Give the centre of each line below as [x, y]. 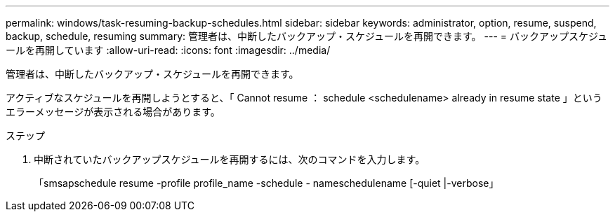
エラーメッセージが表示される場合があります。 [113, 112]
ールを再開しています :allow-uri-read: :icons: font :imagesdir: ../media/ [168, 50]
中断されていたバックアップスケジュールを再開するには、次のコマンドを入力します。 [230, 159]
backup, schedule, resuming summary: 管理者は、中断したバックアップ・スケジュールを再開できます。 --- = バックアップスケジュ [307, 36]
